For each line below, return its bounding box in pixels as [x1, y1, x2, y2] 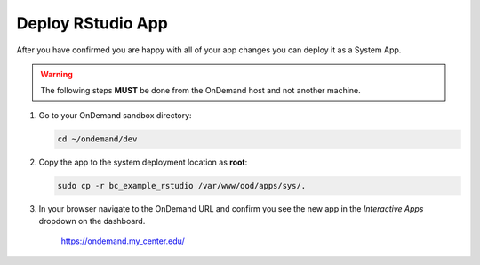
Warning [40, 68, 73, 79]
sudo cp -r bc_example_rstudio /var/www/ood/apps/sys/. [57, 181, 307, 190]
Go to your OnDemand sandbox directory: [38, 109, 192, 120]
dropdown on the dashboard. [38, 216, 146, 227]
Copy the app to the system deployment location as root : [38, 157, 248, 167]
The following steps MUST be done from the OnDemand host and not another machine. [40, 85, 362, 96]
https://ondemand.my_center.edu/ [60, 236, 186, 246]
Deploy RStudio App [16, 13, 168, 33]
